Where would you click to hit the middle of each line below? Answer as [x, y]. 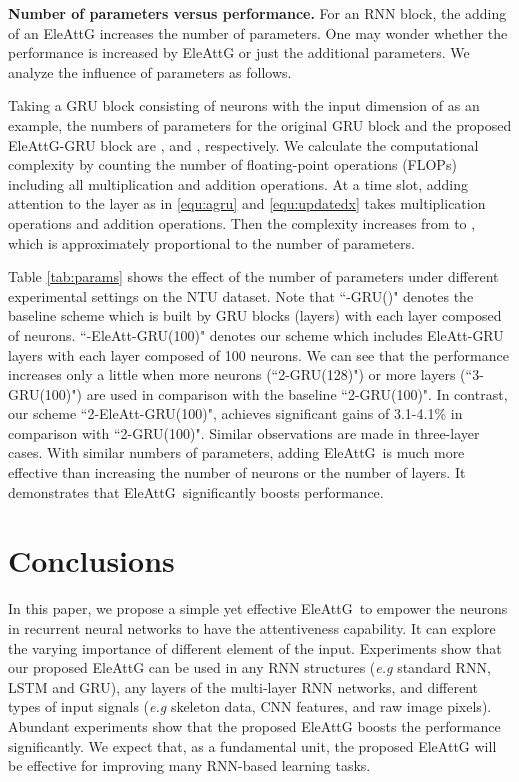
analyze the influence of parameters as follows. [150, 71]
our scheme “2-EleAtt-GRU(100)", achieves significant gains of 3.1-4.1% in [235, 413]
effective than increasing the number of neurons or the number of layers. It [237, 472]
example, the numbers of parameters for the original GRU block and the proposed [260, 124]
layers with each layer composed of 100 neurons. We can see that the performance [258, 354]
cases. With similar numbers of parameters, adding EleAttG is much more [236, 452]
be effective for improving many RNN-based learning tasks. [189, 765]
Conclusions [91, 560]
